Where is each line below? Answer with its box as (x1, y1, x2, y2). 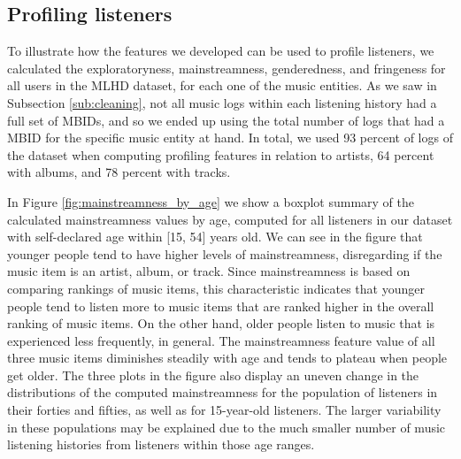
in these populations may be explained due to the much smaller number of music (7, 417, 446, 436)
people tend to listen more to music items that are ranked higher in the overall (7, 296, 434, 315)
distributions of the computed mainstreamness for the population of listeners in (7, 383, 438, 402)
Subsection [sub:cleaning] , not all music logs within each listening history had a (7, 93, 437, 111)
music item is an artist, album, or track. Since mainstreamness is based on (7, 262, 411, 280)
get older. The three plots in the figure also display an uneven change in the (7, 365, 419, 384)
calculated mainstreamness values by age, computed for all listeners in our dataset (7, 210, 453, 228)
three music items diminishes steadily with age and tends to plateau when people (7, 348, 448, 367)
